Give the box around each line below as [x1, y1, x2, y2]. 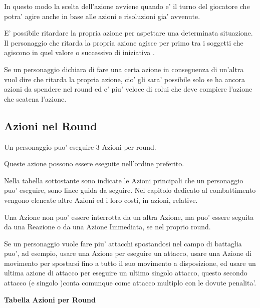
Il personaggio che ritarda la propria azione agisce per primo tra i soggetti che [4, 37, 243, 48]
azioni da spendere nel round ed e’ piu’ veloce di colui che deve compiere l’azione [4, 84, 252, 94]
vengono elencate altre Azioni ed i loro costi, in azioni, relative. [4, 194, 198, 205]
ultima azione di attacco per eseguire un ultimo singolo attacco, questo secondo [4, 267, 247, 278]
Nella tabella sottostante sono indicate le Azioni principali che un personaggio [4, 175, 243, 185]
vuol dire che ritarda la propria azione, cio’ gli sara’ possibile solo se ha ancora [4, 74, 245, 84]
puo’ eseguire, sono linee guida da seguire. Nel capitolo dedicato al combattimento [4, 185, 256, 195]
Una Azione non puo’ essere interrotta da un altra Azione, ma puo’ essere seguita [4, 211, 254, 222]
